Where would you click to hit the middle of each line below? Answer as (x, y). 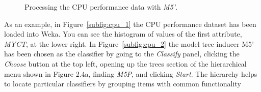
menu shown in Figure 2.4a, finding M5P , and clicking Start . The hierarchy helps (131, 73)
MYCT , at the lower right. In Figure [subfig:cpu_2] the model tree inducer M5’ (129, 43)
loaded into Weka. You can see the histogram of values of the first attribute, (123, 34)
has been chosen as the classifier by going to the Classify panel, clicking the (122, 54)
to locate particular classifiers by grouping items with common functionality (123, 84)
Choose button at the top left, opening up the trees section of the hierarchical (125, 63)
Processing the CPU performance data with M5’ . (101, 7)
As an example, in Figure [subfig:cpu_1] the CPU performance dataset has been (130, 24)
